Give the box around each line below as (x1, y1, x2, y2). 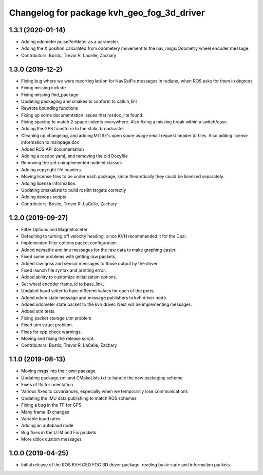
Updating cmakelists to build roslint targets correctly (21, 187, 127, 193)
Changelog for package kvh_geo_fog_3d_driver (9, 7, 205, 18)
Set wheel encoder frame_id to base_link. (21, 281, 104, 287)
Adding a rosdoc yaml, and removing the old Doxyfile (21, 153, 128, 159)
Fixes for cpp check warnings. (21, 329, 82, 335)
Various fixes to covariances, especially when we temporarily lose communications (21, 388, 188, 395)
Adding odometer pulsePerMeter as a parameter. (21, 39, 119, 45)
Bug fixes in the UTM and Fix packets (21, 429, 96, 435)
